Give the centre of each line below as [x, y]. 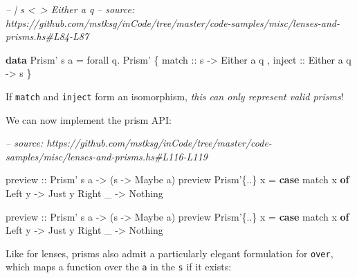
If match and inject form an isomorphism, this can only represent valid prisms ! [175, 96]
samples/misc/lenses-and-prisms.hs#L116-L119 [107, 156]
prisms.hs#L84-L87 [47, 36]
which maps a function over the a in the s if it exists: [119, 267]
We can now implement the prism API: [89, 119]
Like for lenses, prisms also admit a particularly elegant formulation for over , [170, 253]
